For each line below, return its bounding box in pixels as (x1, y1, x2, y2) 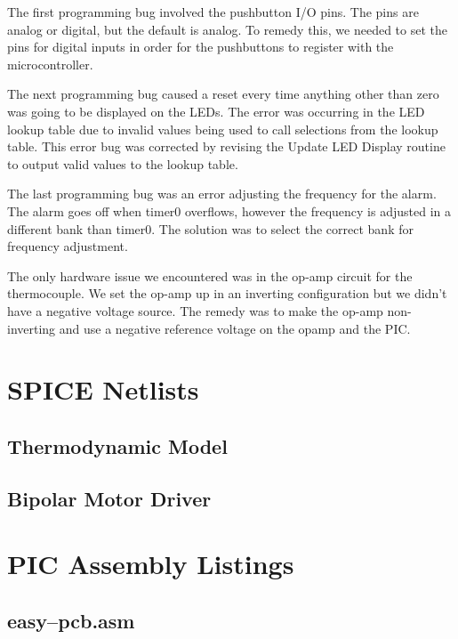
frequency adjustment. (7, 237, 128, 255)
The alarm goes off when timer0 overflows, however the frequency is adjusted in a (7, 201, 451, 220)
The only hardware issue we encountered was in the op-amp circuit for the (7, 266, 413, 285)
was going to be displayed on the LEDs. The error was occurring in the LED (7, 101, 425, 120)
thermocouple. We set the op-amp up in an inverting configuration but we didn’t (7, 284, 447, 303)
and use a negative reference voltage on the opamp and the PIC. (59, 319, 411, 337)
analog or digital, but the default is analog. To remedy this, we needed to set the (7, 20, 447, 38)
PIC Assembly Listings (7, 546, 294, 582)
